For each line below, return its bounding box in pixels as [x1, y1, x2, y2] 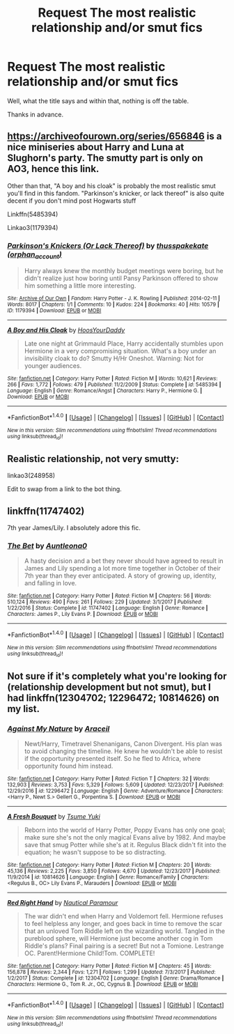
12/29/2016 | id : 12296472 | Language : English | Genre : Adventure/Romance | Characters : [7, 787, 224, 794]
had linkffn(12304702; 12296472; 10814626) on [7, 692, 219, 704]
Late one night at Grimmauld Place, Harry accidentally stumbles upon [24, 339, 224, 348]
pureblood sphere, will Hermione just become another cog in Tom [24, 934, 213, 942]
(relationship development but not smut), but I [7, 681, 211, 693]
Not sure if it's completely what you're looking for [7, 670, 227, 682]
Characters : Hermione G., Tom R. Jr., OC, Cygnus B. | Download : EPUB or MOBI [7, 980, 198, 987]
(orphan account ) [7, 249, 63, 261]
